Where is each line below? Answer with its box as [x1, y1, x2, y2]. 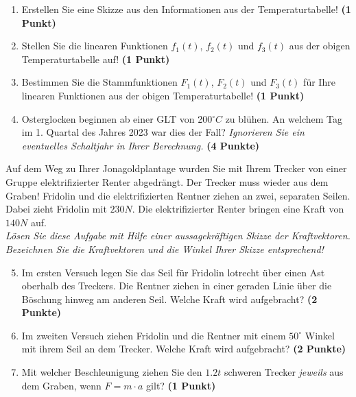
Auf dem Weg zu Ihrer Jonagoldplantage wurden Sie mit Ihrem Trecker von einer [5, 161, 347, 176]
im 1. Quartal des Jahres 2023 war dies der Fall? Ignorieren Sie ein [21, 125, 305, 139]
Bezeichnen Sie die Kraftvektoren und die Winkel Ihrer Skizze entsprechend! [5, 241, 324, 256]
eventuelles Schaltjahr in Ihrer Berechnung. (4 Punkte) [21, 138, 260, 152]
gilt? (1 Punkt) [146, 378, 216, 392]
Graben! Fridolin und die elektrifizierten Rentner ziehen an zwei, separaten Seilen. [5, 188, 351, 202]
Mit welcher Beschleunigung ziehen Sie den [21, 365, 202, 379]
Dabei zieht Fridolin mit [5, 202, 107, 216]
